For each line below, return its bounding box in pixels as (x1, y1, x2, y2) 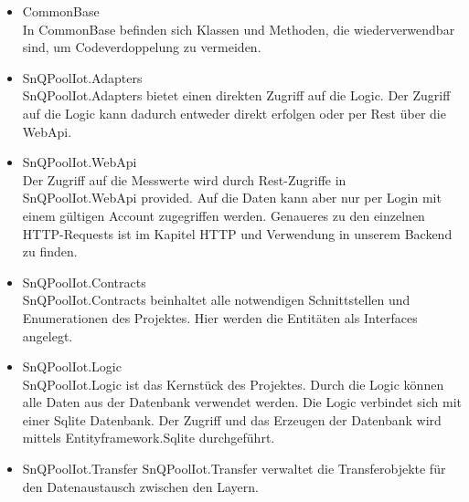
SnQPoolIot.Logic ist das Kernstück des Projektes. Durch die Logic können (22, 374, 444, 393)
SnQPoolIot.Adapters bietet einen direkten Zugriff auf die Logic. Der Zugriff (22, 86, 451, 105)
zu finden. (22, 242, 78, 261)
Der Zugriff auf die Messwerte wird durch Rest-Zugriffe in (22, 170, 346, 189)
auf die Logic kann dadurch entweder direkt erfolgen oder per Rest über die (22, 103, 446, 122)
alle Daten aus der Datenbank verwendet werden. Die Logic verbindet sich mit (22, 392, 462, 412)
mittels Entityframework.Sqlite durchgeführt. (22, 428, 275, 447)
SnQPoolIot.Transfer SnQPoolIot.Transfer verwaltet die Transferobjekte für (22, 459, 446, 478)
